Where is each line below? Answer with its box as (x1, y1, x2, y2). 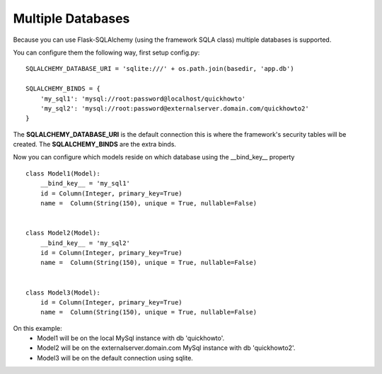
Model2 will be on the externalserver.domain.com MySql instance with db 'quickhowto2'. (37, 344, 296, 352)
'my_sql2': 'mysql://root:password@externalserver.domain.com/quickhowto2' (40, 104, 309, 113)
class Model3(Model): (25, 288, 100, 297)
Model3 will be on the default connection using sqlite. (37, 353, 194, 362)
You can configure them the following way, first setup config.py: (13, 48, 200, 57)
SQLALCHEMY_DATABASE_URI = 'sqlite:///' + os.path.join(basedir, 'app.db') (25, 64, 294, 73)
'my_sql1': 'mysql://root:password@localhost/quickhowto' (40, 94, 246, 103)
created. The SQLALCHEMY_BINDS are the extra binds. (13, 140, 177, 149)
